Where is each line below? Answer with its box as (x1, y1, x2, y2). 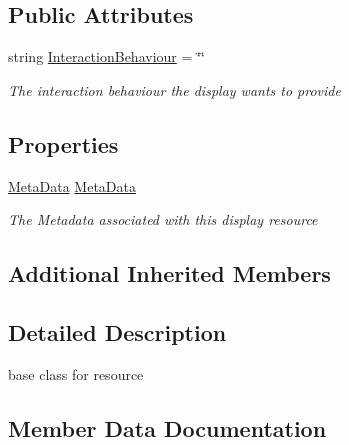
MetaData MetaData (8, 175, 136, 196)
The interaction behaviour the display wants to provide (8, 79, 341, 100)
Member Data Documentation (8, 412, 327, 443)
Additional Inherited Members (8, 258, 331, 289)
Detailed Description (8, 316, 227, 347)
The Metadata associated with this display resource (8, 209, 318, 230)
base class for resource (8, 363, 144, 384)
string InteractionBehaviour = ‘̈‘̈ (8, 46, 205, 67)
